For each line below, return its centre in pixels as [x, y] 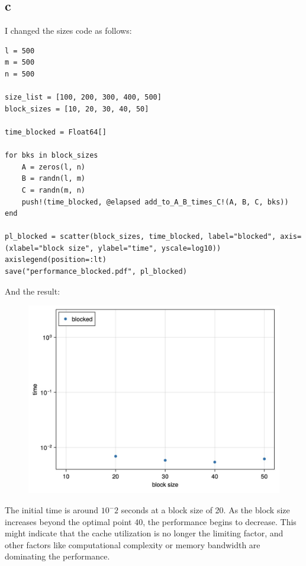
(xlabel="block [35, 248]
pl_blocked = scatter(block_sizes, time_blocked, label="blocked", [141, 237]
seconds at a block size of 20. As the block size [205, 510]
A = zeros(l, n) [54, 167]
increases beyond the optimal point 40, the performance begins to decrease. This [151, 521]
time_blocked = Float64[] [56, 132]
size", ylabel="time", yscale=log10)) [145, 248]
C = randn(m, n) [54, 190]
